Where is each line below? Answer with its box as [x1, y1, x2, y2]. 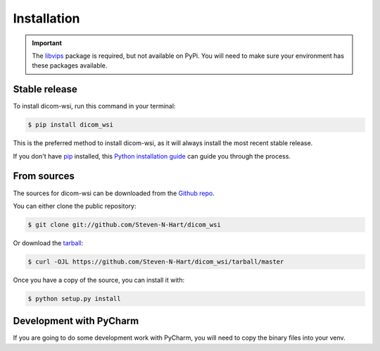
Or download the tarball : [13, 238, 84, 247]
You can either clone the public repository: [13, 202, 137, 210]
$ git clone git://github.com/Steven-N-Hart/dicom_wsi [27, 221, 221, 228]
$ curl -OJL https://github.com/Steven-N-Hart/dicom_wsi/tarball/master [27, 257, 284, 266]
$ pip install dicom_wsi [27, 121, 114, 129]
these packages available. [32, 61, 108, 70]
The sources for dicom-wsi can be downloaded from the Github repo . [13, 189, 215, 197]
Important [32, 39, 63, 47]
